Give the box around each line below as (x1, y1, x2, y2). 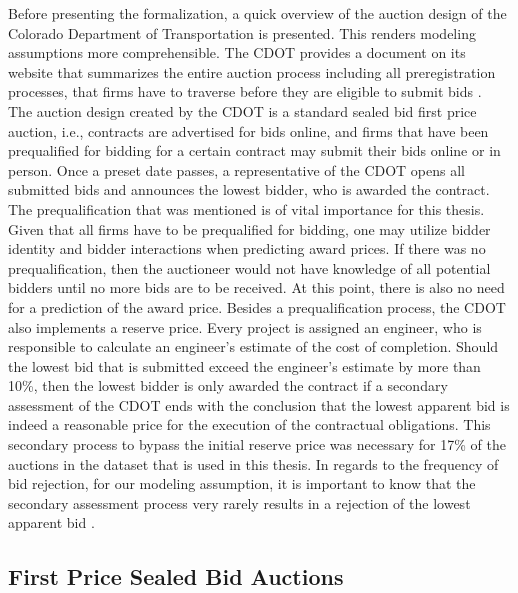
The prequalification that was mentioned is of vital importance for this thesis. (8, 198, 485, 219)
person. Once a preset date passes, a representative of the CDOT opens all (8, 159, 466, 180)
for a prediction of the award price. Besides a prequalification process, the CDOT (8, 296, 506, 317)
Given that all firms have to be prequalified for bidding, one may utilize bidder (8, 218, 491, 239)
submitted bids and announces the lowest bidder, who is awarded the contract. (8, 179, 490, 200)
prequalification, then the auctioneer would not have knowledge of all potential (8, 257, 491, 278)
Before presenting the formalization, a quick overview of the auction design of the (8, 3, 507, 23)
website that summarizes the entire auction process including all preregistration (8, 61, 496, 82)
